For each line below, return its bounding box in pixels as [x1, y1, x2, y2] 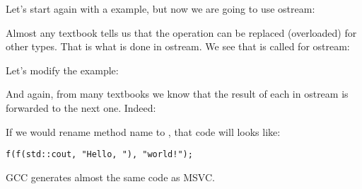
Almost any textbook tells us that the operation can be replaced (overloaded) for [6, 25, 357, 40]
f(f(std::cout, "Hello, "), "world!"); [6, 149, 193, 160]
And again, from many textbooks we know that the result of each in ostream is [6, 86, 349, 101]
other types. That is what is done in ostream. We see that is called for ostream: [6, 39, 350, 54]
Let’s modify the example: [6, 62, 119, 77]
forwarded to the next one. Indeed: [6, 100, 156, 115]
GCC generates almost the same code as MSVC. [6, 169, 215, 184]
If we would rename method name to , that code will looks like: [6, 124, 281, 139]
